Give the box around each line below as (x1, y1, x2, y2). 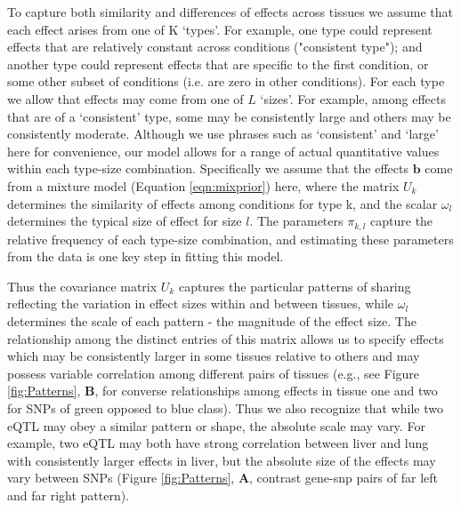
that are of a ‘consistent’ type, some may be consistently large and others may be (7, 107, 451, 125)
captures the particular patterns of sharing (178, 276, 411, 295)
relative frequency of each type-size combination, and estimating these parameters (7, 229, 454, 248)
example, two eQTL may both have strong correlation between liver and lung (7, 434, 429, 452)
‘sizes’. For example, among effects (260, 89, 446, 108)
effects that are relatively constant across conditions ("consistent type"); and (7, 37, 423, 56)
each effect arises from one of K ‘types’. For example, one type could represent (7, 20, 433, 38)
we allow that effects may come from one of (7, 89, 244, 108)
